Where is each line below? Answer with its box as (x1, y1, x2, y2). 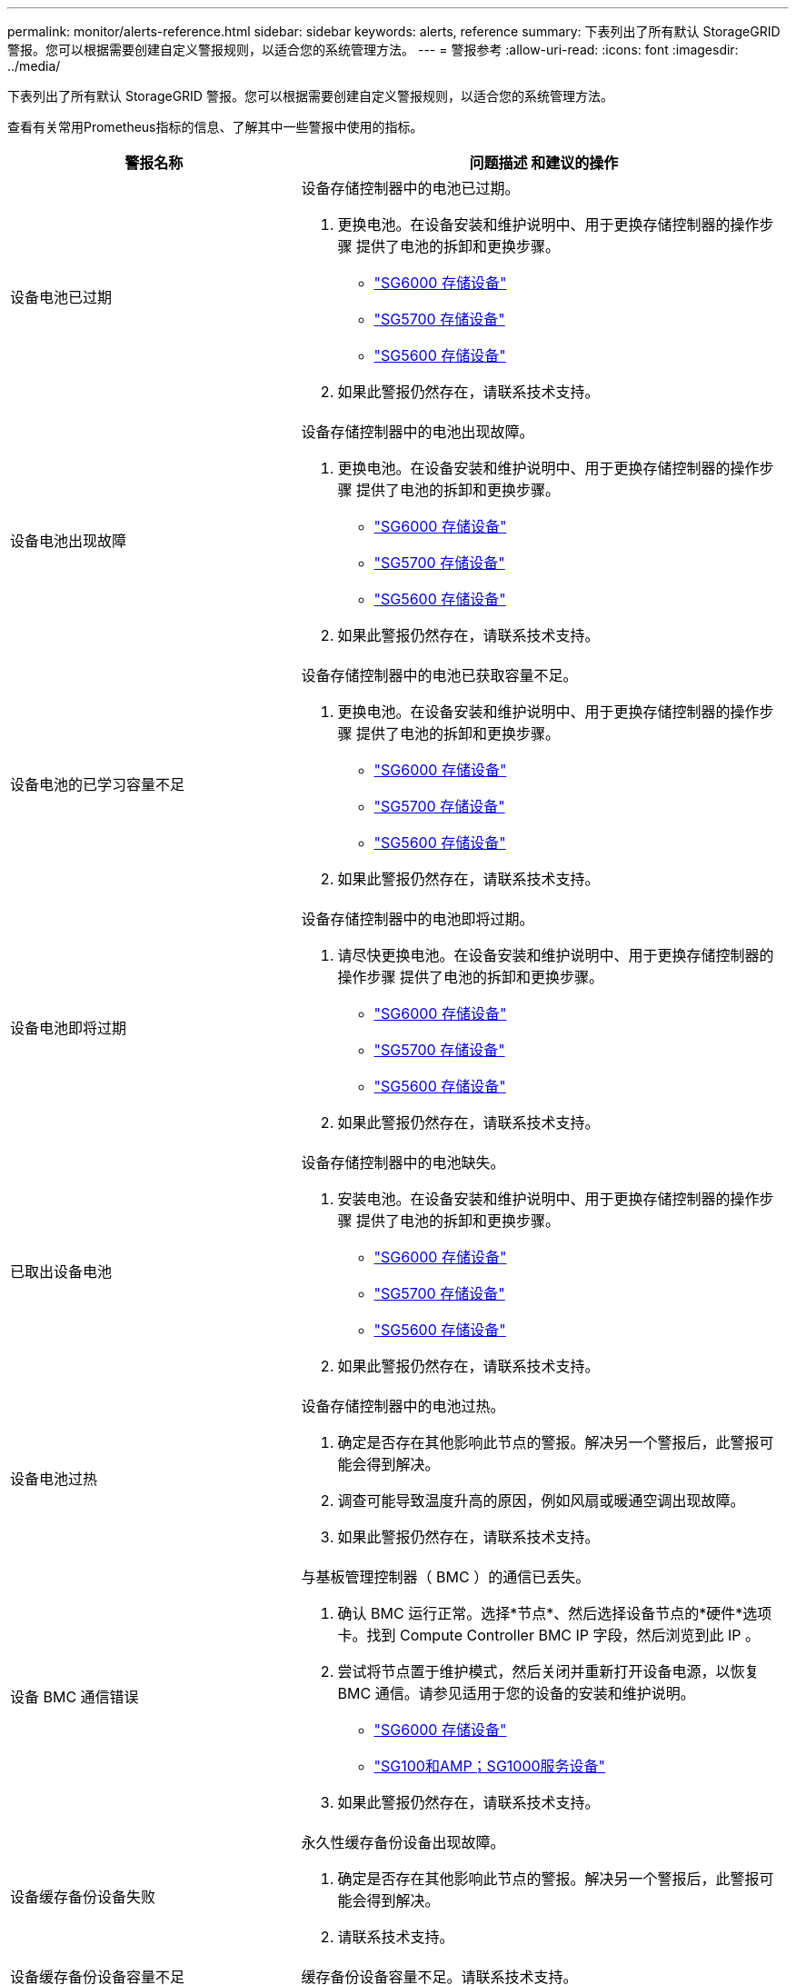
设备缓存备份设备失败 (10, 1888, 156, 1906)
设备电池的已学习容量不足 (10, 775, 185, 793)
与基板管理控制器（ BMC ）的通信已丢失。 (301, 1568, 591, 1586)
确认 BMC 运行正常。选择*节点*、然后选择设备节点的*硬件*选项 (337, 1604, 772, 1622)
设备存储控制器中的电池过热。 (301, 1397, 505, 1415)
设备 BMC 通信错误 (10, 1688, 139, 1706)
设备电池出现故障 (10, 532, 127, 550)
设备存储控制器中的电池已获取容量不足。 (301, 666, 578, 684)
